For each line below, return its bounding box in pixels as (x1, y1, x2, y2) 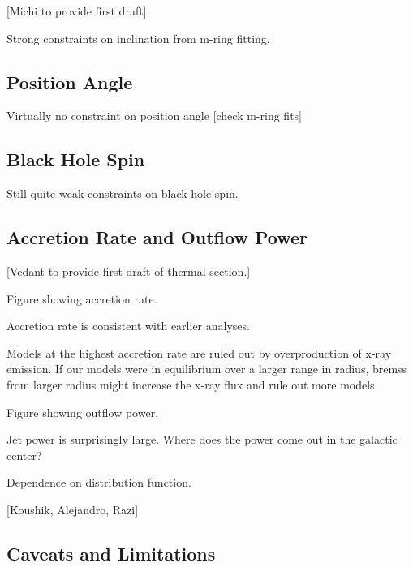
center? (6, 446, 42, 463)
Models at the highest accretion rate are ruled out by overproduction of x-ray (6, 344, 392, 361)
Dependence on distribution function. (6, 474, 191, 491)
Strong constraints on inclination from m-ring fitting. (6, 29, 270, 46)
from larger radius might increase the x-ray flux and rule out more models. (6, 376, 378, 393)
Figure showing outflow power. (6, 403, 159, 420)
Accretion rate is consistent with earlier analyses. (6, 317, 250, 334)
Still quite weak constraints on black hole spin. (6, 185, 239, 202)
